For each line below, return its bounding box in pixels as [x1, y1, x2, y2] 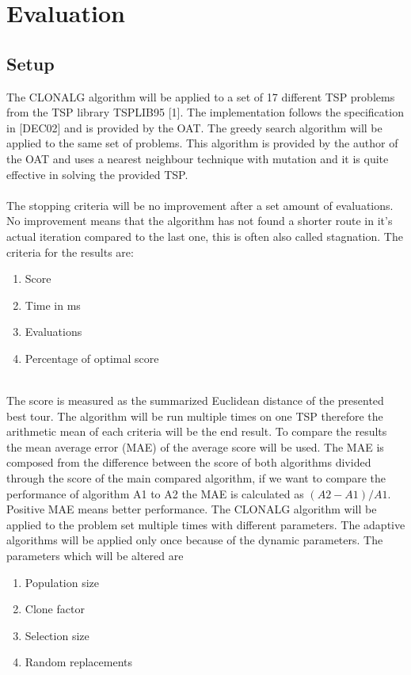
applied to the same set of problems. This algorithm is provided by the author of [6, 135, 398, 151]
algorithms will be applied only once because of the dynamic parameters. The [6, 532, 383, 548]
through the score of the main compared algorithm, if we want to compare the [6, 470, 386, 486]
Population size [25, 574, 100, 590]
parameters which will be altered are [6, 547, 184, 564]
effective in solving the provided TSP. [6, 166, 188, 182]
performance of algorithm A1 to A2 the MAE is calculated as [6, 485, 304, 501]
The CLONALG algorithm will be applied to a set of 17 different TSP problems [6, 88, 395, 105]
